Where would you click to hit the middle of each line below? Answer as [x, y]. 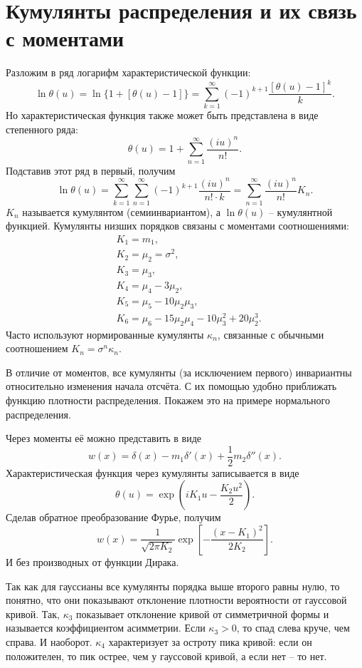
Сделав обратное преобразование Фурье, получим [113, 517]
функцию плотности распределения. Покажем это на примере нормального [168, 400]
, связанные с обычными [271, 334]
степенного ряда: [42, 129]
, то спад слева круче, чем [293, 628]
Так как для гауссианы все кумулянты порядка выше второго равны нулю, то [173, 586]
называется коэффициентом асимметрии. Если [106, 628]
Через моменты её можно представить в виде [104, 438]
